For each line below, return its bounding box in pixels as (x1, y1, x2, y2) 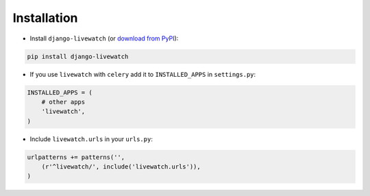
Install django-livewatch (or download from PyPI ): (29, 34, 179, 42)
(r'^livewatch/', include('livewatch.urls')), (41, 163, 201, 171)
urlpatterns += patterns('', (27, 153, 125, 161)
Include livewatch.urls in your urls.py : (29, 134, 153, 143)
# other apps (41, 98, 86, 106)
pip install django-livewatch (27, 52, 129, 60)
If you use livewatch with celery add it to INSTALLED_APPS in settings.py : (29, 70, 256, 78)
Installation (12, 10, 78, 25)
